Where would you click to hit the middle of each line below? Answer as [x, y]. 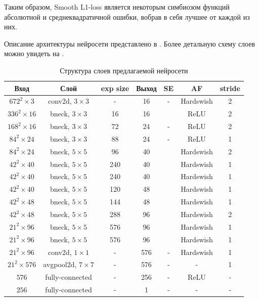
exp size [115, 88]
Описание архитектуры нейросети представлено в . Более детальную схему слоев [130, 43]
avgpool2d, [60, 264]
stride [230, 88]
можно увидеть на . [34, 53]
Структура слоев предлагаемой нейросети [124, 70]
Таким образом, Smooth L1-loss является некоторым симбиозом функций [117, 7]
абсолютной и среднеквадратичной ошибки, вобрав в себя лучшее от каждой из [127, 16]
